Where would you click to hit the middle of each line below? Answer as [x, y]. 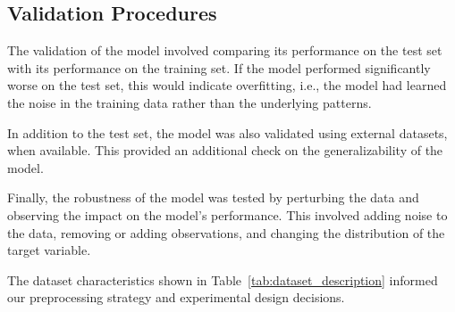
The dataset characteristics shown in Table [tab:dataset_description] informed [223, 279]
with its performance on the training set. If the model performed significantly [219, 67]
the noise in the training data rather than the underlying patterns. [190, 102]
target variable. [49, 250]
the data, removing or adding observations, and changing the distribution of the [226, 232]
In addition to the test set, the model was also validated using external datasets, [227, 132]
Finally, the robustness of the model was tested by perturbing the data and [213, 197]
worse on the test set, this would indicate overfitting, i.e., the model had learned [227, 85]
